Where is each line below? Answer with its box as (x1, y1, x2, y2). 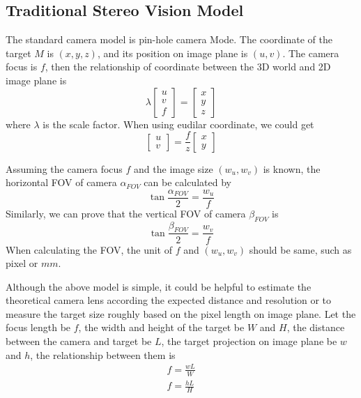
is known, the (263, 161, 321, 176)
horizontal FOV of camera (6, 175, 117, 190)
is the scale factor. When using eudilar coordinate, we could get (43, 116, 314, 131)
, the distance (286, 320, 345, 335)
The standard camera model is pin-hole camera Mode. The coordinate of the (6, 32, 332, 47)
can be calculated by (144, 175, 231, 190)
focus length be (6, 320, 71, 335)
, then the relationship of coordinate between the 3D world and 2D (45, 59, 331, 74)
